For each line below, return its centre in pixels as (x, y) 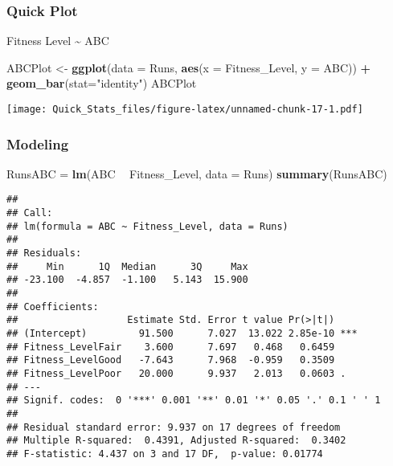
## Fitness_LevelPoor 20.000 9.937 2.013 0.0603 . (176, 374)
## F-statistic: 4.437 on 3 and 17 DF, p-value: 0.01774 (165, 454)
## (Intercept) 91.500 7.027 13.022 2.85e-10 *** (182, 334)
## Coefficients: (53, 307)
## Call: (30, 213)
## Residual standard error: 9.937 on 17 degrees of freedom (174, 427)
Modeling (38, 143)
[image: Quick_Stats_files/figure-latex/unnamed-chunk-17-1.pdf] (185, 109)
